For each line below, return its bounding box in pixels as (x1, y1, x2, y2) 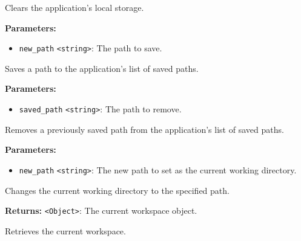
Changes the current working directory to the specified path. (5, 184, 230, 196)
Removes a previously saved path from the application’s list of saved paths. (5, 123, 284, 135)
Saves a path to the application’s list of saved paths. (5, 62, 199, 74)
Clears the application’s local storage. (5, 1, 144, 13)
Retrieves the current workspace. (5, 224, 126, 237)
